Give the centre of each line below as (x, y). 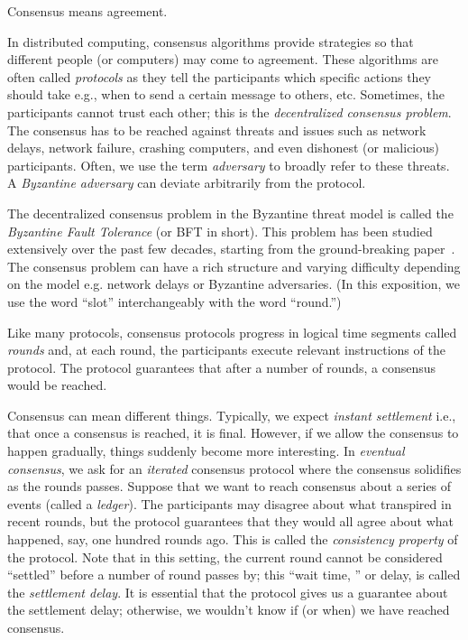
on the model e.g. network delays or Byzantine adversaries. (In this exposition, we (234, 284)
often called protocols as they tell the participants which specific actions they (220, 76)
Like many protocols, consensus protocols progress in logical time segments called (232, 332)
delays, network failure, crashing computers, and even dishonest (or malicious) (223, 148)
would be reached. (57, 385)
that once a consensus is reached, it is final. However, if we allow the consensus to (233, 433)
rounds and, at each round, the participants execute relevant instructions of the (226, 350)
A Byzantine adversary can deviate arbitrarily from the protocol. (187, 183)
